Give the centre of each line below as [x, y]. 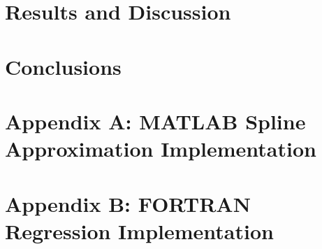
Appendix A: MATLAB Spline [155, 121]
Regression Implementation [139, 230]
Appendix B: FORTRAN [128, 203]
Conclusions [63, 66]
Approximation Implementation [161, 149]
